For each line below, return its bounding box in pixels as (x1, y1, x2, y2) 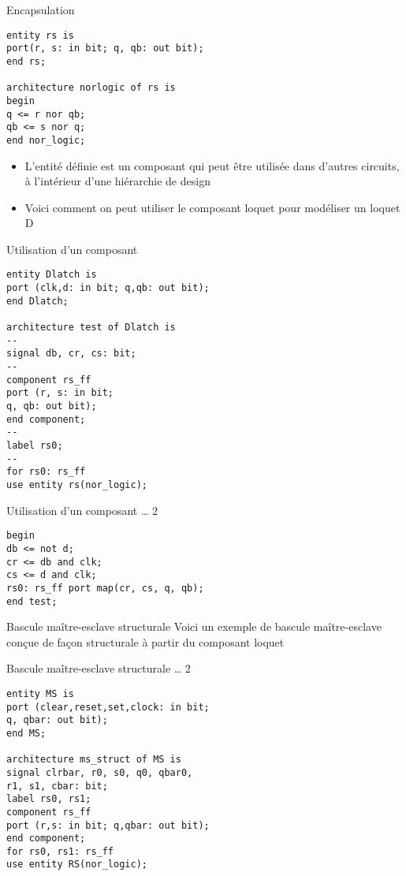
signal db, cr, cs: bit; (6, 348, 136, 360)
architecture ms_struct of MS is (6, 754, 181, 766)
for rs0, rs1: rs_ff (6, 845, 114, 857)
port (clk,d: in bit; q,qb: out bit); (6, 282, 210, 294)
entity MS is (6, 688, 74, 699)
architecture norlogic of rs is (6, 82, 176, 94)
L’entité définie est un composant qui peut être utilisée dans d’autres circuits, (24, 157, 400, 173)
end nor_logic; (6, 134, 86, 146)
